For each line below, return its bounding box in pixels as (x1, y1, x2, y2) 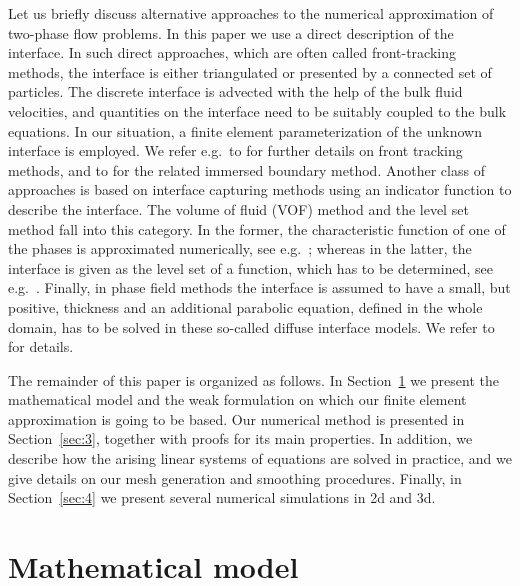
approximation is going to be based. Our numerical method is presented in (8, 408, 465, 429)
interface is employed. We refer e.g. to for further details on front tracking (8, 140, 463, 161)
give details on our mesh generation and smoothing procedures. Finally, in (8, 467, 462, 488)
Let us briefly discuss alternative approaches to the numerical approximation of (8, 3, 494, 23)
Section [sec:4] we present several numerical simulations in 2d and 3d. (8, 487, 436, 508)
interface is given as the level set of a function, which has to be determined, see (8, 257, 493, 278)
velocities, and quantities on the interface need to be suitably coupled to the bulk (8, 100, 507, 121)
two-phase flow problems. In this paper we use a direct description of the (8, 22, 454, 43)
